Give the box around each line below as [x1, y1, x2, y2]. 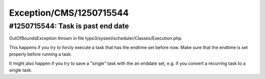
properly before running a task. [9, 52, 72, 57]
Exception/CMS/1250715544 [9, 7, 129, 18]
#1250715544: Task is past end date [9, 22, 130, 30]
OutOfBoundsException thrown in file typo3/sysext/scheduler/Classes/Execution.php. [9, 35, 183, 41]
